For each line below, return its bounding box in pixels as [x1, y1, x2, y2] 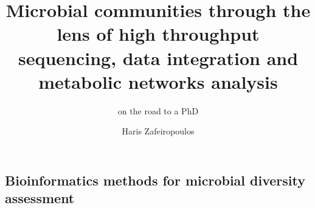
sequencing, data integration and [18, 45, 299, 70]
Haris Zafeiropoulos [122, 125, 195, 137]
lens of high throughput [57, 21, 260, 46]
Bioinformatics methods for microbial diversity [5, 170, 305, 189]
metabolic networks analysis [38, 69, 278, 94]
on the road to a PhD [117, 104, 199, 117]
